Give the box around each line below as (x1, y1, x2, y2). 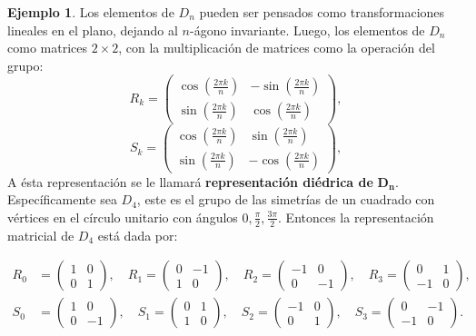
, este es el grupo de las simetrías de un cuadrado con (136, 190, 435, 209)
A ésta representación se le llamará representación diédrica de (7, 172, 373, 191)
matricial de (7, 225, 74, 244)
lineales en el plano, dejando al (7, 20, 178, 39)
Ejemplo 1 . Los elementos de (7, 3, 174, 21)
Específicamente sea (7, 190, 117, 209)
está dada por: (97, 225, 178, 244)
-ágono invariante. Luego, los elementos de (190, 20, 425, 39)
